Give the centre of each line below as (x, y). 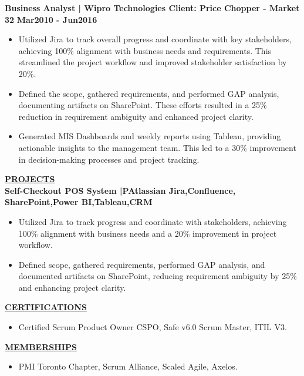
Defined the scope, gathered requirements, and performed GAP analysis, (149, 93)
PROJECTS (30, 179)
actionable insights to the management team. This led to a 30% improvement (157, 147)
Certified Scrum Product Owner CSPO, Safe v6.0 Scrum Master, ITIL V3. (153, 327)
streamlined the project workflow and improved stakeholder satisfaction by (153, 62)
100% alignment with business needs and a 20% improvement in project (148, 233)
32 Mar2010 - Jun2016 (51, 19)
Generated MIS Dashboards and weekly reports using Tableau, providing (150, 136)
